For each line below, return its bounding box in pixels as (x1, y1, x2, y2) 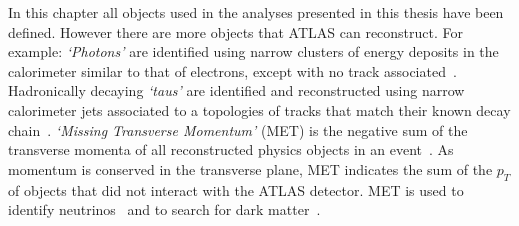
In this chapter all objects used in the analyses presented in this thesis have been (8, 2, 504, 22)
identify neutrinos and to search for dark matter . (8, 199, 321, 220)
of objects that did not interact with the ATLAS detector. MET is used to (8, 179, 464, 200)
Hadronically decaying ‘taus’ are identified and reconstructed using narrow (8, 80, 465, 101)
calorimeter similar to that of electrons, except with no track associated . (8, 60, 457, 81)
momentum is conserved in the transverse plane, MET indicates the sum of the (8, 158, 493, 179)
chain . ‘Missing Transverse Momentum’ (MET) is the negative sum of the (8, 119, 468, 140)
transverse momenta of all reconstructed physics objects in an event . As (8, 139, 454, 160)
